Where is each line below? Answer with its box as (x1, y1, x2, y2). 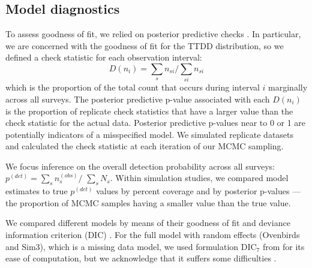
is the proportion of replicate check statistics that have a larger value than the (5, 104, 293, 117)
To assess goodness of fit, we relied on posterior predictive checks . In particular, (5, 28, 301, 40)
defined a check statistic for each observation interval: (5, 51, 202, 64)
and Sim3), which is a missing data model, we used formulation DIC (5, 240, 257, 252)
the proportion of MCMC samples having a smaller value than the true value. (5, 196, 291, 209)
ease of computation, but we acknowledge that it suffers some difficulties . (5, 252, 277, 264)
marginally (268, 81, 308, 94)
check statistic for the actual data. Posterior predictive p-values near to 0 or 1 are (5, 116, 306, 129)
